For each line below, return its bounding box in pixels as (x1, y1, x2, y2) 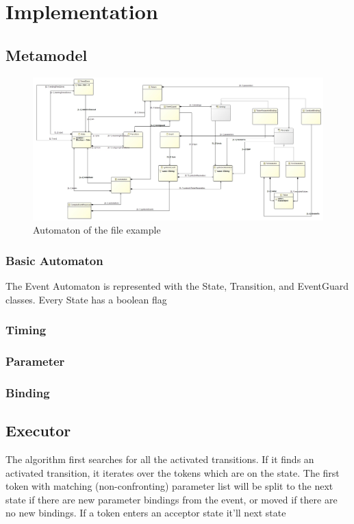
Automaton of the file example (33, 223, 161, 237)
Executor (5, 420, 71, 441)
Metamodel (5, 44, 88, 65)
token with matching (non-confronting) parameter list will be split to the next (5, 479, 333, 493)
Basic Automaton (5, 251, 103, 269)
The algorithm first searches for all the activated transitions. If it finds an (5, 452, 314, 466)
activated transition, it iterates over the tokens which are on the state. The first (5, 465, 340, 479)
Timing (5, 321, 47, 338)
